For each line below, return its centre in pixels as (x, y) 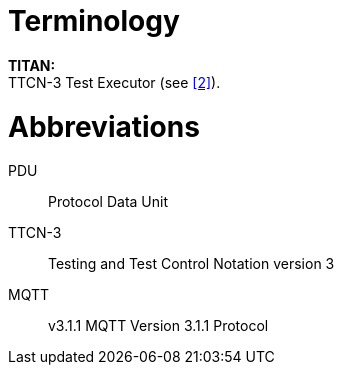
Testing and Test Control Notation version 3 (191, 264)
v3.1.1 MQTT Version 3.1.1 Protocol (158, 326)
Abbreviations (104, 126)
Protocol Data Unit (108, 202)
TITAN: (32, 65)
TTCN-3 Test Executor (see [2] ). (114, 82)
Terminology (94, 21)
